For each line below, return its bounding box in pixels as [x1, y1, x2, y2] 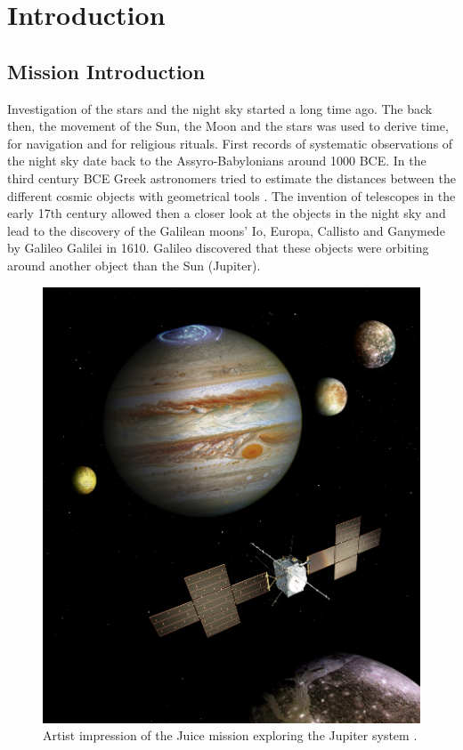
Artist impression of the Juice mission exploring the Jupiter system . [43, 726, 418, 745]
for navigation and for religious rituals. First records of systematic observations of [7, 133, 453, 152]
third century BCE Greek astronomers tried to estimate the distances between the [7, 168, 456, 187]
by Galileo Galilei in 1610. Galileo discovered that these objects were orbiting [7, 238, 429, 257]
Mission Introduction [7, 57, 206, 85]
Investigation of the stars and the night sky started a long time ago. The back [7, 99, 433, 117]
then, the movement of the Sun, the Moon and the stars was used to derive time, [7, 117, 449, 135]
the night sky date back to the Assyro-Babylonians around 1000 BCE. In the [7, 151, 426, 170]
